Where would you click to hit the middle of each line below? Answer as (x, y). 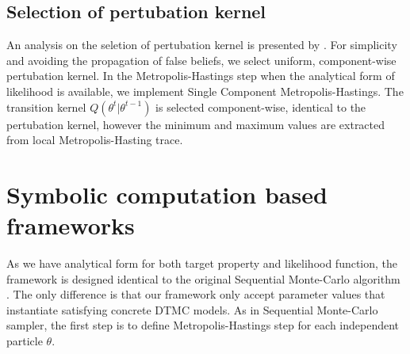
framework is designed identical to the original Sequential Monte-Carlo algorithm (203, 278)
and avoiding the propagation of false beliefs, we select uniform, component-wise (201, 60)
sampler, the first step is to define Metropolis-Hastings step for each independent (203, 325)
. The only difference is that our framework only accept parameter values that (196, 294)
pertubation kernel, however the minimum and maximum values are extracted (196, 124)
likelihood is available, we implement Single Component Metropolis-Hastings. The (205, 91)
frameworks (71, 225)
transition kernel (46, 107)
